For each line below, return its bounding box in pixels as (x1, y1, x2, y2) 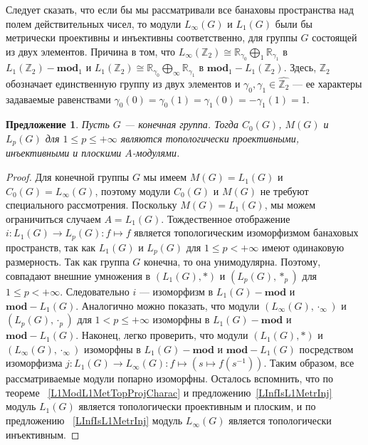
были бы (275, 16, 312, 31)
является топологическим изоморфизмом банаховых (134, 225, 359, 240)
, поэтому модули (95, 183, 171, 198)
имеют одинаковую (261, 239, 345, 254)
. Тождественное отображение (161, 211, 290, 226)
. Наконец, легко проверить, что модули (75, 328, 248, 342)
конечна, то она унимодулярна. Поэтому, (143, 254, 321, 269)
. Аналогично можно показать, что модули (75, 298, 260, 313)
